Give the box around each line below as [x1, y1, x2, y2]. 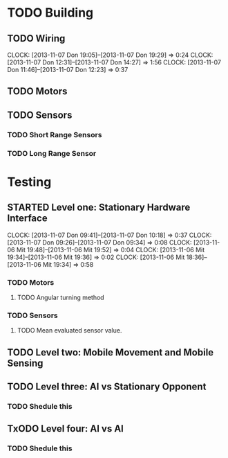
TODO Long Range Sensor [7, 148, 97, 158]
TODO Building [7, 5, 94, 21]
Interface [7, 213, 48, 224]
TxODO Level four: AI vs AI [7, 423, 124, 434]
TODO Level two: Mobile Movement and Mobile [7, 346, 214, 358]
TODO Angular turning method [17, 293, 105, 301]
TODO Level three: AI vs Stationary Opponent [7, 381, 207, 392]
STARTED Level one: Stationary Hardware [7, 202, 191, 213]
